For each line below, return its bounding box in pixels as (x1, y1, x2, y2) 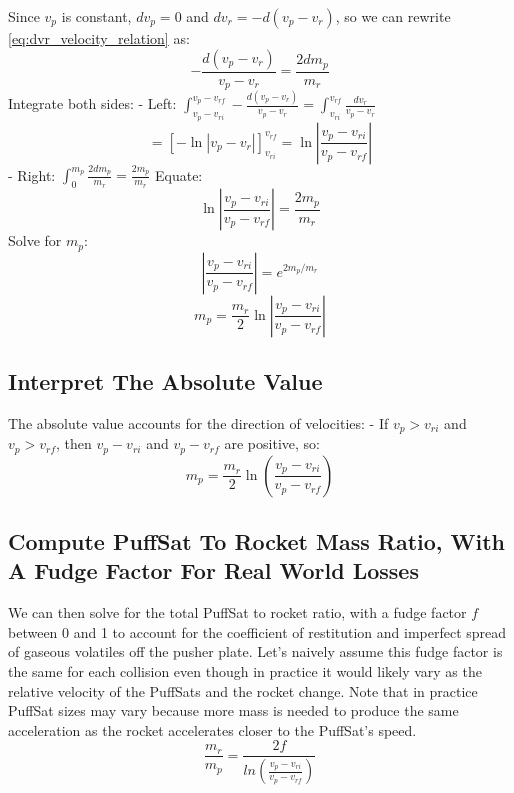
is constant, (61, 6, 132, 26)
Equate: (154, 164, 203, 185)
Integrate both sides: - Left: (8, 93, 177, 114)
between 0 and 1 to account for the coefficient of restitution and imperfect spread (8, 621, 507, 642)
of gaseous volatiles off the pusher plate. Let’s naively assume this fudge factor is (8, 641, 503, 662)
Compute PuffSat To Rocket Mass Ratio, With (8, 526, 506, 557)
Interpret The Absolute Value (8, 365, 323, 396)
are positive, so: (224, 433, 320, 454)
